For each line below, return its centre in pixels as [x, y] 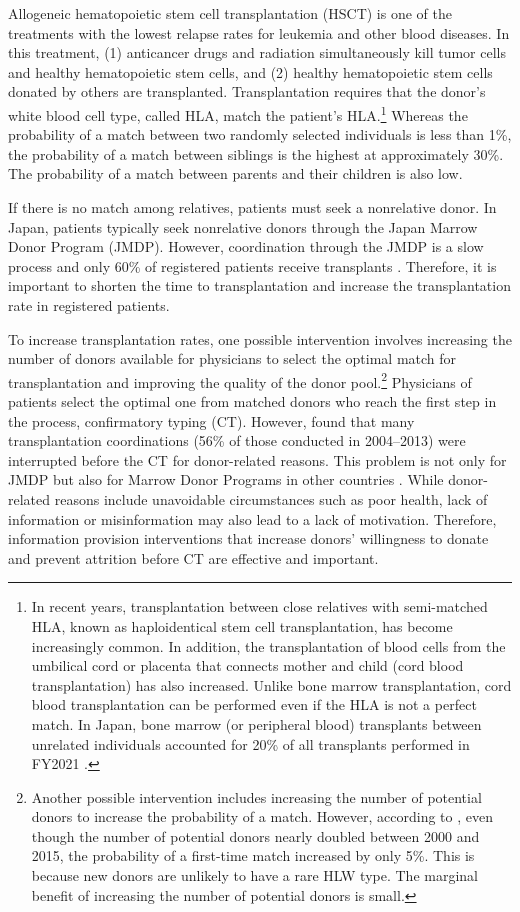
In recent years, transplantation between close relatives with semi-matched [259, 606]
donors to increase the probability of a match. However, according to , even [262, 816]
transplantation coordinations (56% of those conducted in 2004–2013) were [237, 440]
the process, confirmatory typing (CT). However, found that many [211, 420]
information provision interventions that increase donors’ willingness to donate [248, 538]
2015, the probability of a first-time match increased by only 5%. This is [253, 855]
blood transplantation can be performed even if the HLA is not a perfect [254, 704]
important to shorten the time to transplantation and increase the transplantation [259, 285]
